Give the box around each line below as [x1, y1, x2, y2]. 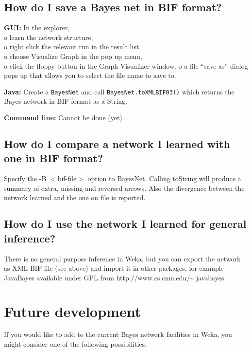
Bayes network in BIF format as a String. [4, 96, 128, 106]
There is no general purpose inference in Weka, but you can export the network [4, 253, 241, 263]
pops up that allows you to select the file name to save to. [4, 70, 176, 80]
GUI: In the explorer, [4, 22, 70, 33]
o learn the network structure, [4, 32, 93, 42]
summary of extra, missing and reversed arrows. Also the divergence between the [4, 183, 245, 193]
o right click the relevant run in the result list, [4, 41, 141, 52]
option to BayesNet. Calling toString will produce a [87, 173, 241, 184]
